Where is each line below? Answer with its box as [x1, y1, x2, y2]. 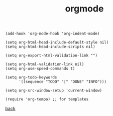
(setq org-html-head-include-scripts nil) [5, 44, 95, 49]
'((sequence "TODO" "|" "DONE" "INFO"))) [18, 79, 107, 84]
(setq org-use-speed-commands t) [5, 66, 75, 71]
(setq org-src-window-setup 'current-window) [5, 88, 102, 93]
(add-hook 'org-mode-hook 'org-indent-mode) [5, 31, 100, 36]
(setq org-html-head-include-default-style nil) [5, 40, 109, 45]
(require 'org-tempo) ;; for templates [5, 97, 89, 102]
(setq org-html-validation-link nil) [5, 62, 84, 67]
